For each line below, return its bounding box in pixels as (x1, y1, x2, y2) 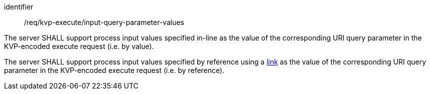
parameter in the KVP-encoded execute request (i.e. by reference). (4, 66, 225, 74)
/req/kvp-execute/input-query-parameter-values (24, 18, 184, 26)
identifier (4, 2, 34, 11)
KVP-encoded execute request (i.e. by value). (4, 42, 154, 50)
